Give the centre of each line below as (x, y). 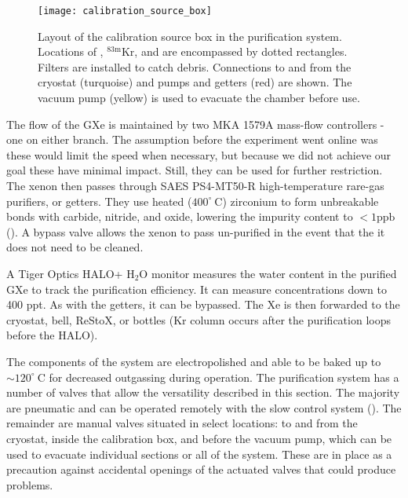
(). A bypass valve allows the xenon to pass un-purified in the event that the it (196, 231)
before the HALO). (52, 335)
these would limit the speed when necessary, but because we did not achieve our (199, 154)
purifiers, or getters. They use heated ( (99, 201)
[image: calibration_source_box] (125, 11)
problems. (30, 484)
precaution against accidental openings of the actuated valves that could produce (201, 469)
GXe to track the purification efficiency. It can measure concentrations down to (197, 289)
